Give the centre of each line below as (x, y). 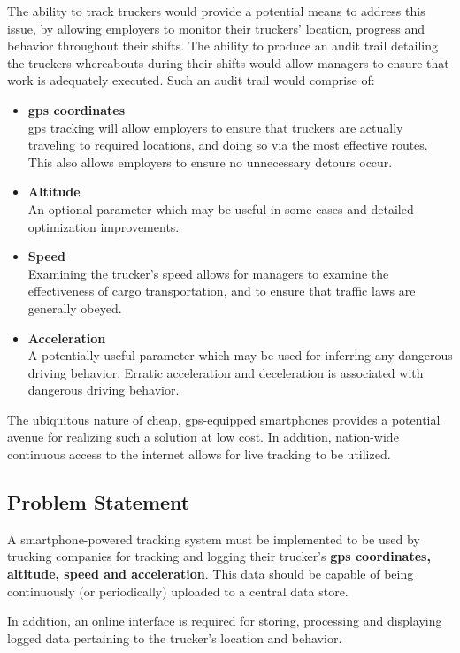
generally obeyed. (75, 307)
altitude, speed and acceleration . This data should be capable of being (211, 574)
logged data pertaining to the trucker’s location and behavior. (175, 638)
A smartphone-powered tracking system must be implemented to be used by (214, 538)
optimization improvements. (103, 226)
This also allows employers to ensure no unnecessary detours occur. (210, 161)
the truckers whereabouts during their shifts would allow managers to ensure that (228, 62)
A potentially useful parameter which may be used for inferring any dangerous (240, 355)
